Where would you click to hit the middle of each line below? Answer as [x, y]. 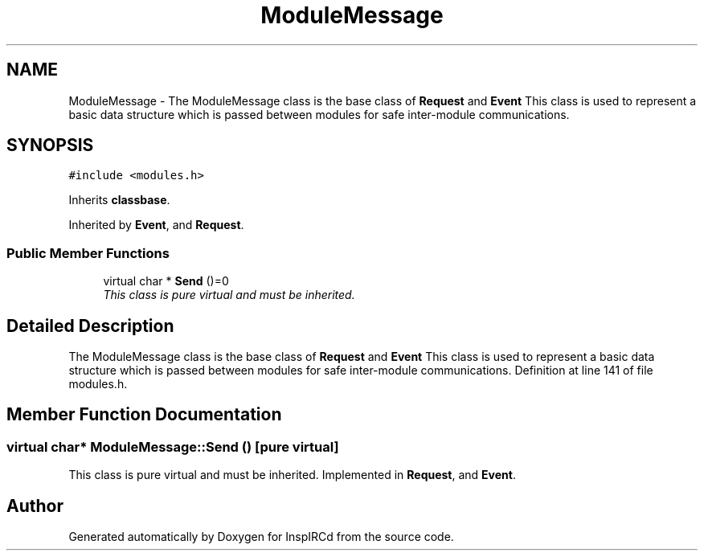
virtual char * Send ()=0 [166, 281]
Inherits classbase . [119, 200]
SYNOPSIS [50, 145]
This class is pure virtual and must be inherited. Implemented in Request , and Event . [292, 475]
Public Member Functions [88, 253]
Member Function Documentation [144, 415]
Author [35, 506]
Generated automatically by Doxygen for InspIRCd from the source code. [261, 537]
